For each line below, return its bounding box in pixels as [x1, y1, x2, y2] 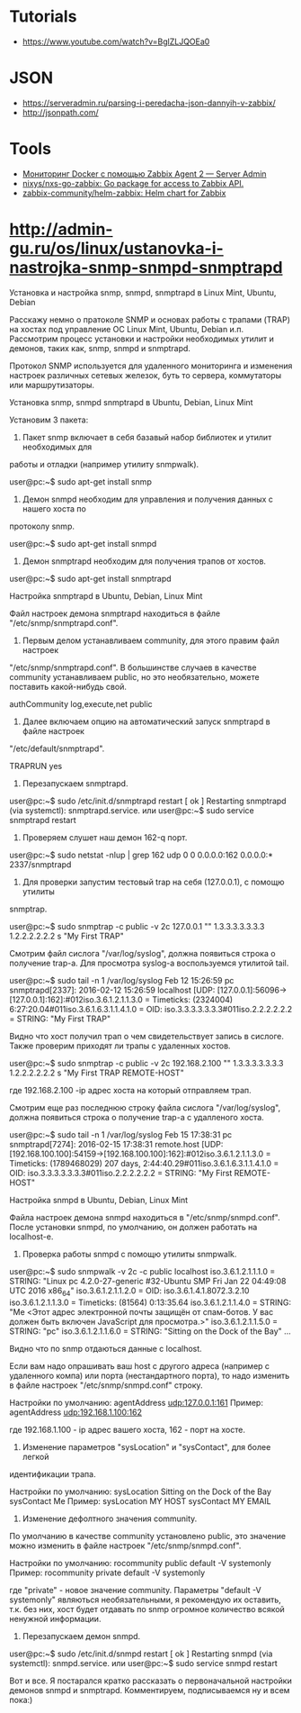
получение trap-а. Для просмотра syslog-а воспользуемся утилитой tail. [9, 957, 289, 968]
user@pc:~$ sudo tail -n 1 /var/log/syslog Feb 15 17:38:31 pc [9, 1128, 233, 1140]
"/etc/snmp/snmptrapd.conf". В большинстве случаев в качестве [9, 662, 257, 673]
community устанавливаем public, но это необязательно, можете [9, 671, 260, 682]
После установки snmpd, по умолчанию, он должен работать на [9, 1221, 258, 1232]
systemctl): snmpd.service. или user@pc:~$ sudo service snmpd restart [9, 1657, 279, 1668]
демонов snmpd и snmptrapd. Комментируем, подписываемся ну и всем [9, 1684, 290, 1695]
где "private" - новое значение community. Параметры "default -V [9, 1584, 262, 1595]
